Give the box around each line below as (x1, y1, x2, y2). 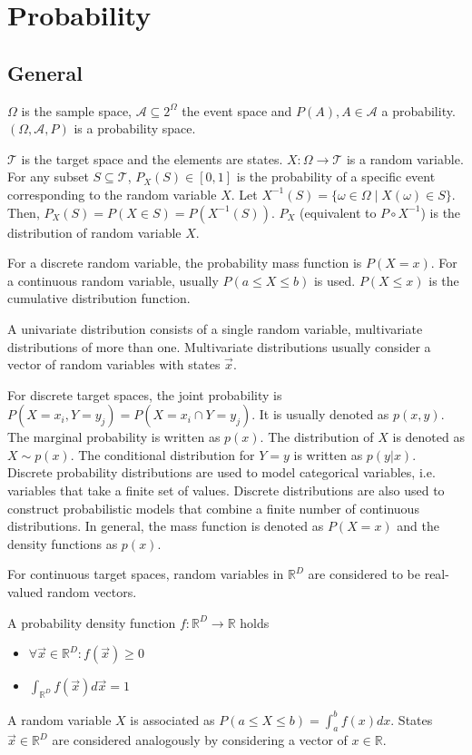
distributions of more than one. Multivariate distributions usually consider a (7, 337, 431, 356)
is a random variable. (346, 149, 464, 168)
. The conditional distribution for (70, 445, 255, 464)
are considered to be (308, 564, 421, 583)
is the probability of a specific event (236, 167, 436, 186)
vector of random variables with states (7, 355, 221, 374)
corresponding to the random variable (7, 184, 217, 203)
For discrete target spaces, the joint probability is (7, 385, 282, 404)
